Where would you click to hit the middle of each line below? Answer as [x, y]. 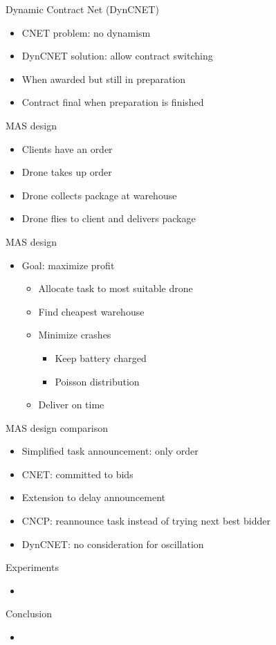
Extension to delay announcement [93, 497]
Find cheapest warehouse [91, 311]
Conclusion [29, 614]
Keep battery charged [101, 357]
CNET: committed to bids [77, 474]
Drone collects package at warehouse [99, 195]
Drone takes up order [67, 172]
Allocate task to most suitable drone [116, 288]
